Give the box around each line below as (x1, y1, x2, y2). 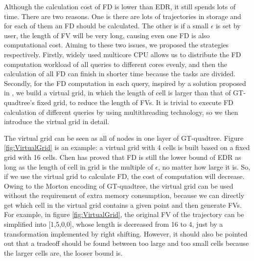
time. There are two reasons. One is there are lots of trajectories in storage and (4, 11, 241, 21)
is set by (215, 21, 241, 31)
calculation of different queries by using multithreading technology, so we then (4, 107, 238, 117)
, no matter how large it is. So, (158, 161, 251, 172)
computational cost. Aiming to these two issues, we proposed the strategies (4, 40, 229, 50)
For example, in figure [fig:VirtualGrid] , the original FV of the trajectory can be (4, 209, 244, 219)
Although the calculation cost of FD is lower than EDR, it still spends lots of (4, 1, 236, 11)
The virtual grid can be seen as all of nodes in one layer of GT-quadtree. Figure (4, 132, 244, 143)
